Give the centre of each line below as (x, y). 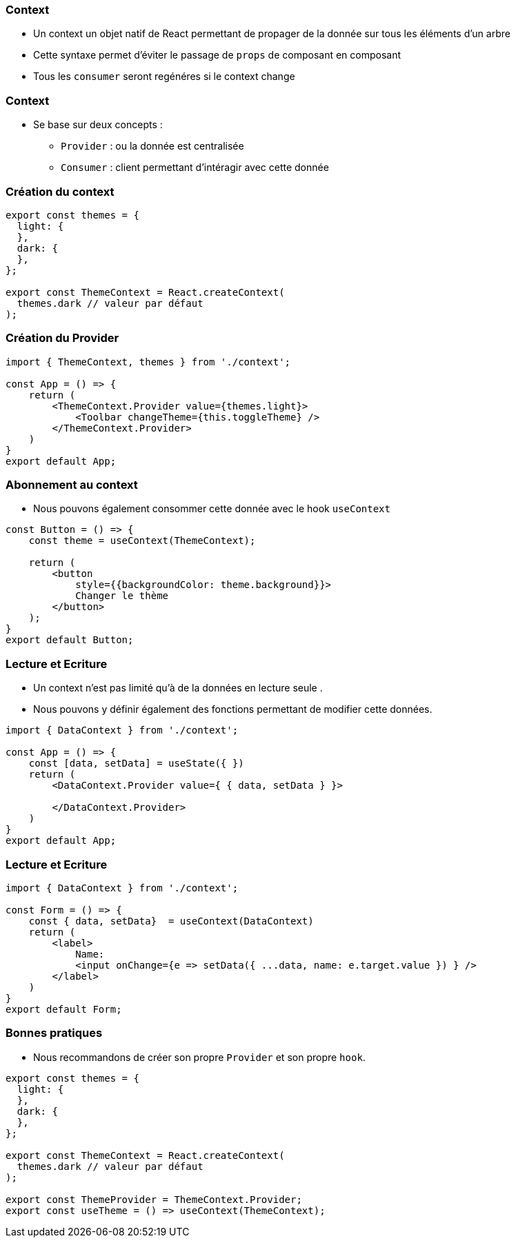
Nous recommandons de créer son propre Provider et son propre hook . (199, 1057)
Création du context (60, 191)
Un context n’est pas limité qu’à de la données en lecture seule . (178, 688)
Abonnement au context (72, 485)
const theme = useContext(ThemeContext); (142, 541)
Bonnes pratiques (54, 1033)
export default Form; (64, 1009)
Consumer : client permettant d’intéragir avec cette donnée (195, 168)
